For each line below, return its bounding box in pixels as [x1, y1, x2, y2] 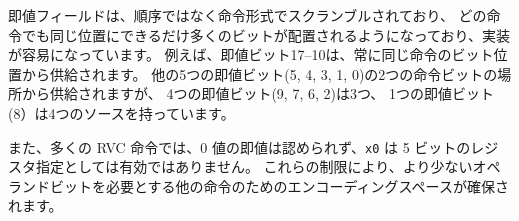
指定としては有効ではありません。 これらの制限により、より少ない [35, 156, 473, 177]
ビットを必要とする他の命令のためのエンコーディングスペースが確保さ [49, 175, 509, 196]
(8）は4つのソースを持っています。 [8, 102, 235, 123]
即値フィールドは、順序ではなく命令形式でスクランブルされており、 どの [8, 5, 487, 25]
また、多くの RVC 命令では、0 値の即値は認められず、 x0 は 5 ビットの [8, 136, 471, 157]
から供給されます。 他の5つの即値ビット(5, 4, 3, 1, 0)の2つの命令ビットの [21, 63, 498, 84]
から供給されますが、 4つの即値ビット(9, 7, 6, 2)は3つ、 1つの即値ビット [21, 83, 495, 104]
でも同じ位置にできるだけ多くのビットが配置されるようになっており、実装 [21, 24, 511, 45]
